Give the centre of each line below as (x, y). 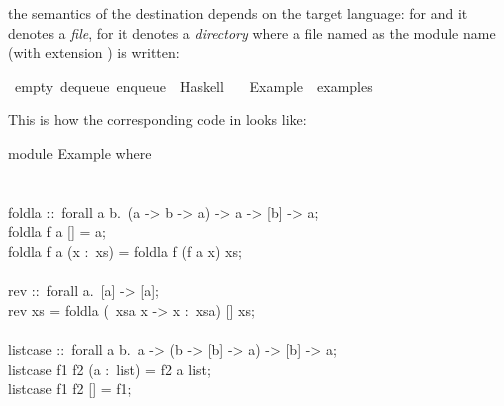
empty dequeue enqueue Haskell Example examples (193, 85)
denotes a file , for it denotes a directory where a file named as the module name (252, 32)
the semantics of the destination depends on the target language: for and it (238, 13)
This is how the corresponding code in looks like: (157, 119)
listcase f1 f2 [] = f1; (70, 388)
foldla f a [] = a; (57, 231)
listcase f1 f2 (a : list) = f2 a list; (109, 368)
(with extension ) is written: (94, 52)
